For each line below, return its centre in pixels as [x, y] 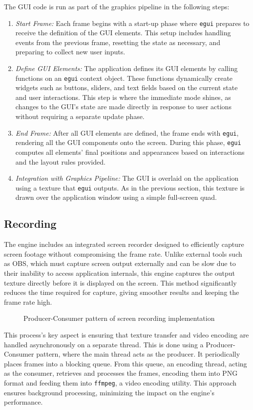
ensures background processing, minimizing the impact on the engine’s [109, 392]
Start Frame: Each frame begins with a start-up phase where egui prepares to [132, 23]
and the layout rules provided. [60, 161]
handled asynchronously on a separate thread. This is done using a [104, 344]
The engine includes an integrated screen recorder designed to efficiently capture [124, 244]
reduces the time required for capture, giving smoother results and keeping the [122, 292]
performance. [23, 402]
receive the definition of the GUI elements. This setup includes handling [123, 33]
